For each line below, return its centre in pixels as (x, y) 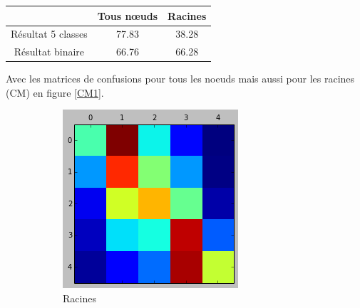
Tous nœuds (128, 15)
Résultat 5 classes (49, 34)
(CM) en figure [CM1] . (55, 92)
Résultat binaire (49, 52)
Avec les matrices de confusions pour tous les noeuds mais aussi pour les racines (180, 79)
